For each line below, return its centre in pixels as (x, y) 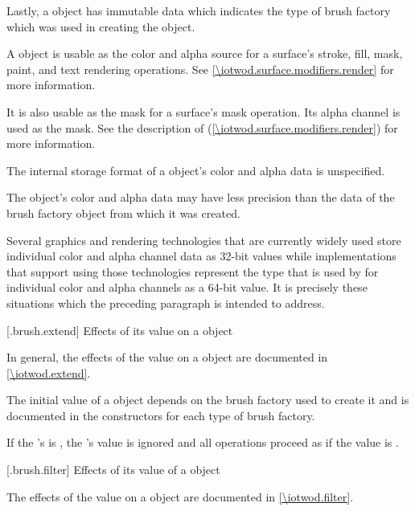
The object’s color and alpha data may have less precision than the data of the (201, 197)
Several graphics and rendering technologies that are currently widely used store (204, 240)
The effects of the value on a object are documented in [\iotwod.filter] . (180, 496)
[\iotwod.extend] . (49, 372)
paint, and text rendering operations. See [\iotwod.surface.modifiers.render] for (200, 69)
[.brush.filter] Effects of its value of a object (113, 470)
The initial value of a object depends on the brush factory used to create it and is (208, 400)
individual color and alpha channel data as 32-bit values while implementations (201, 256)
